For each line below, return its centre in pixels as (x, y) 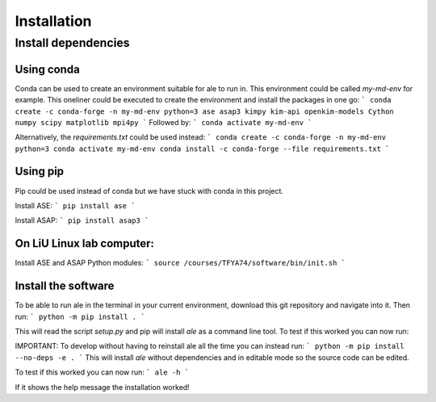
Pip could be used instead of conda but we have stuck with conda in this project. (149, 191)
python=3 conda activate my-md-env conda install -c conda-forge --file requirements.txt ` (202, 149)
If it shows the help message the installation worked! (102, 387)
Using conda (47, 69)
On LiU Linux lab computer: (85, 243)
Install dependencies (72, 43)
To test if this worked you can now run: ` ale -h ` (102, 372)
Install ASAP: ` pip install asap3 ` (82, 220)
